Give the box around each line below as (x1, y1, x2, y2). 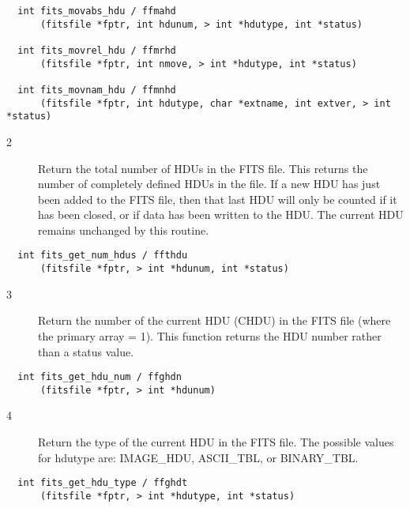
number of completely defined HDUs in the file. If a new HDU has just (38, 175, 381, 192)
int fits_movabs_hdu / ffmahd (17, 6, 176, 17)
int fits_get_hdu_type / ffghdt (17, 477, 188, 489)
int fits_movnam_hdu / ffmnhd (17, 84, 176, 96)
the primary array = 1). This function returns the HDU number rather (38, 327, 382, 344)
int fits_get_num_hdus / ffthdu (17, 250, 188, 262)
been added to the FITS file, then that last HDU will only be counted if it (38, 190, 397, 207)
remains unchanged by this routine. (38, 221, 209, 238)
